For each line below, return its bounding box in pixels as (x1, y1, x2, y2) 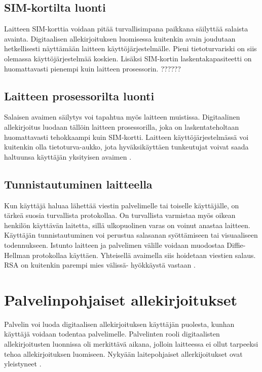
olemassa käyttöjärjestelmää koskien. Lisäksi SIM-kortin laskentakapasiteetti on (4, 53, 252, 63)
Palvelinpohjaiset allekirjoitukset (4, 289, 237, 310)
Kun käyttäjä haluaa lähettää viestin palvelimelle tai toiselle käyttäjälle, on (4, 200, 239, 210)
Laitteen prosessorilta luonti (4, 88, 155, 103)
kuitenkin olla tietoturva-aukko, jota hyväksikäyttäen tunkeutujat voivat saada (4, 141, 249, 152)
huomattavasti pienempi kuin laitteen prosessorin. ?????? (4, 63, 181, 73)
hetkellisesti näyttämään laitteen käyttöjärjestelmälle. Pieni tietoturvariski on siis (4, 43, 257, 54)
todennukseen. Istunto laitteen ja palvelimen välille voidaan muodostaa (4, 239, 224, 250)
